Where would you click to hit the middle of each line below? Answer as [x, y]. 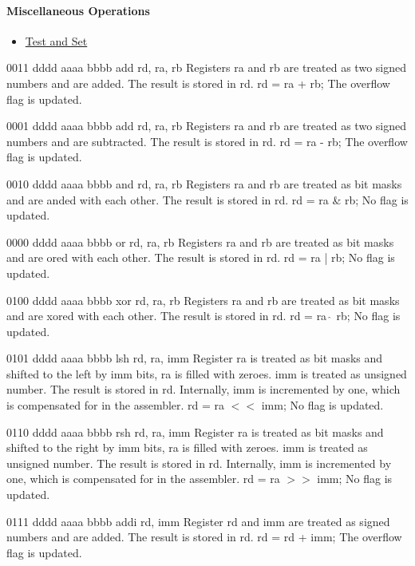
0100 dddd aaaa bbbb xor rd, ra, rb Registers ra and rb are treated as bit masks [203, 300]
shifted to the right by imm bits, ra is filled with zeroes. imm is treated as [187, 447]
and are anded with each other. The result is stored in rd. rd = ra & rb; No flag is [207, 199]
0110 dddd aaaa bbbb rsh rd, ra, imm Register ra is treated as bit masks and [195, 431]
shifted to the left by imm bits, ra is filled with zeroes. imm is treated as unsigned [207, 373]
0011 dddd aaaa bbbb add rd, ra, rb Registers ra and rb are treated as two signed [206, 67]
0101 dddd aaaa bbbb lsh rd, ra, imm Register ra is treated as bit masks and [195, 358]
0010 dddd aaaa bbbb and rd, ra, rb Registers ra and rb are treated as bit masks [204, 183]
